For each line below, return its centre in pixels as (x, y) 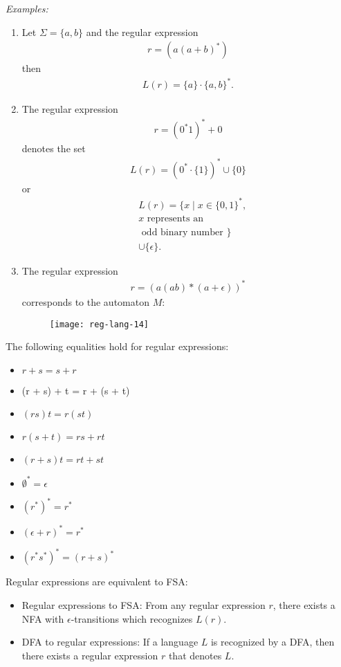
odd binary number (182, 232)
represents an (175, 218)
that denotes (195, 655)
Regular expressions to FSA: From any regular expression (144, 604)
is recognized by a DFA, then (273, 642)
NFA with (43, 618)
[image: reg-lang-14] (99, 324)
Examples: (27, 8)
